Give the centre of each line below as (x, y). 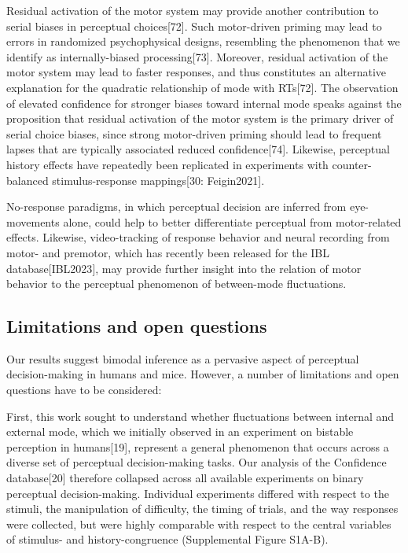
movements (33, 221)
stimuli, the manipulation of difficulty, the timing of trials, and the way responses (202, 509)
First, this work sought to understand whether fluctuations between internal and (200, 416)
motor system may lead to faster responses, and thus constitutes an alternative (197, 72)
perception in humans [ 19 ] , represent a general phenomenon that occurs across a (198, 446)
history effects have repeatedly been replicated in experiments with (167, 164)
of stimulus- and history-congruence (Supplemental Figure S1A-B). (167, 539)
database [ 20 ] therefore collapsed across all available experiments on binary (185, 478)
